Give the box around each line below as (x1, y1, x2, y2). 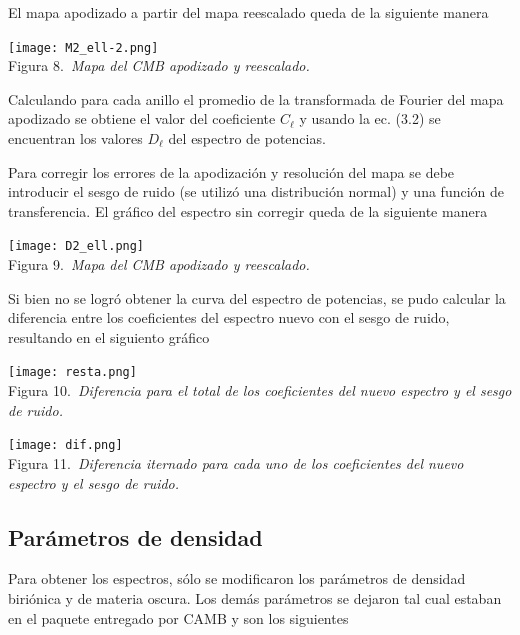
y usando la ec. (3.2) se (299, 108, 441, 129)
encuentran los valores (8, 128, 143, 149)
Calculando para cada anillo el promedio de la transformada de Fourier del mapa (8, 88, 504, 109)
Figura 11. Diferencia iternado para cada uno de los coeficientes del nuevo (8, 452, 464, 473)
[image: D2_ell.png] (8, 239, 145, 254)
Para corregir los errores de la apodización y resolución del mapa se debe (8, 161, 455, 182)
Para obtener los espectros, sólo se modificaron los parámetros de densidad (8, 568, 466, 589)
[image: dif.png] (8, 438, 123, 453)
